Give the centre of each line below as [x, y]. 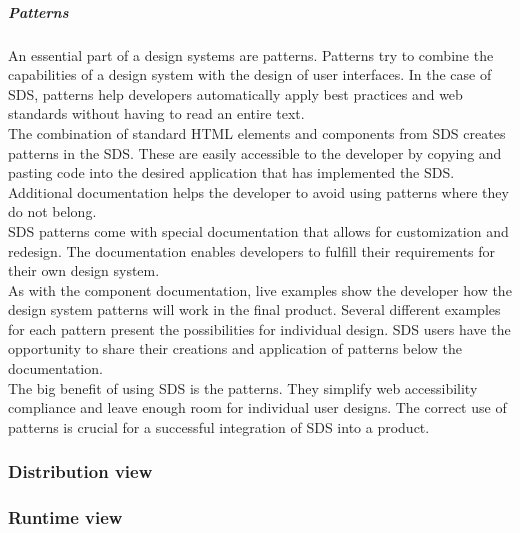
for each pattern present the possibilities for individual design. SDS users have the [259, 328]
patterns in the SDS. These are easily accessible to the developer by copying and [255, 152]
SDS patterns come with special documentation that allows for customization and [258, 230]
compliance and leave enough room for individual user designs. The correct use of [257, 407]
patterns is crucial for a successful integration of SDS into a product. [219, 426]
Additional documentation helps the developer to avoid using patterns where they [258, 191]
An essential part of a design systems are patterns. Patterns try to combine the [251, 54]
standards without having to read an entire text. [156, 113]
